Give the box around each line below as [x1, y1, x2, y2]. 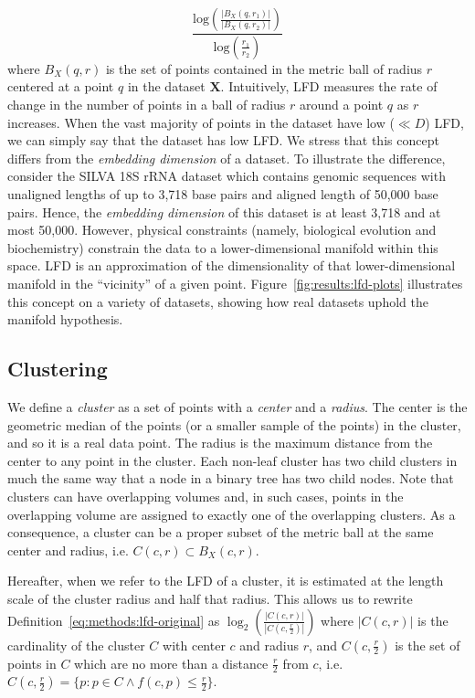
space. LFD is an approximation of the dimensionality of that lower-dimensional [7, 256, 456, 275]
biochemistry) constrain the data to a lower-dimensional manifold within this [7, 238, 438, 257]
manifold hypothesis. [7, 310, 123, 329]
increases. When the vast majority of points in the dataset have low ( [7, 112, 395, 132]
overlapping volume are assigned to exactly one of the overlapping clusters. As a [7, 504, 456, 523]
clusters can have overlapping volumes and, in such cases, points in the [7, 486, 404, 505]
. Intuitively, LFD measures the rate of [220, 77, 438, 96]
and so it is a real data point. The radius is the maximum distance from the [7, 433, 433, 452]
